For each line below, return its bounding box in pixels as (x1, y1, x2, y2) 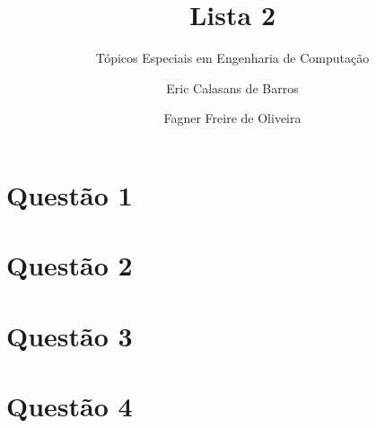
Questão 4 (6, 388, 133, 424)
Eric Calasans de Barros (166, 78, 299, 97)
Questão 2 (6, 247, 133, 284)
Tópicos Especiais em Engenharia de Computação (95, 48, 370, 67)
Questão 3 (6, 317, 133, 354)
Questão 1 (6, 176, 133, 213)
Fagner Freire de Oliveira (163, 109, 302, 127)
